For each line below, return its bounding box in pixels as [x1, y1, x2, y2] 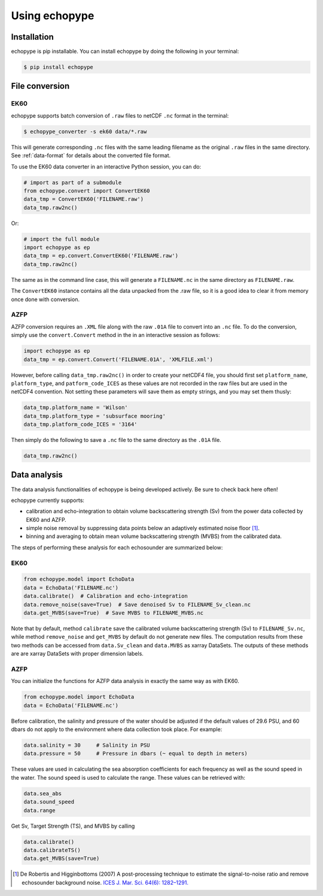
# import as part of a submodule [23, 179, 122, 186]
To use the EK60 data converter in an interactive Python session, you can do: [11, 163, 202, 170]
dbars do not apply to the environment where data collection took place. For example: [11, 726, 223, 733]
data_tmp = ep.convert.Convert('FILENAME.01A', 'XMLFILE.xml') [23, 356, 214, 363]
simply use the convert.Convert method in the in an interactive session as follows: [11, 332, 220, 339]
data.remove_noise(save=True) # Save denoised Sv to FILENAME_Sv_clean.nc [23, 601, 251, 608]
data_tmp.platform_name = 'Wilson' [23, 404, 128, 411]
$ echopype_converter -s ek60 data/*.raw [23, 128, 147, 135]
